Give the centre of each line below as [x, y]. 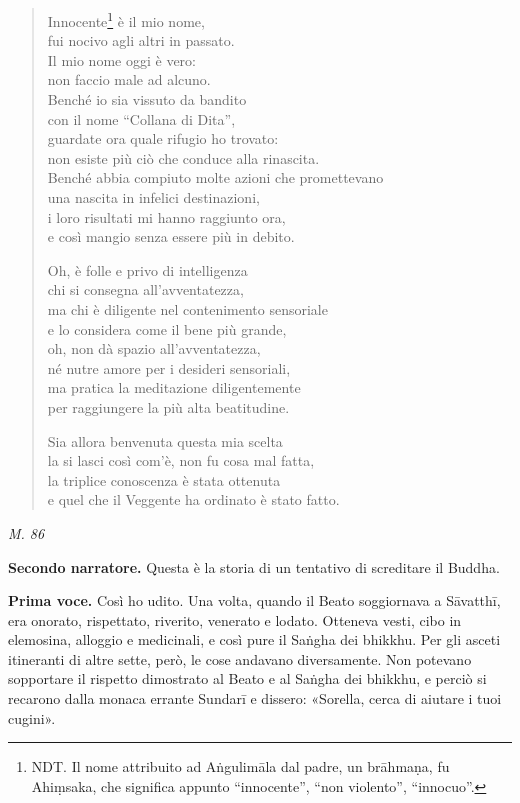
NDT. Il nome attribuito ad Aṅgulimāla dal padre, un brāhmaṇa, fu [240, 766]
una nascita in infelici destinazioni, [153, 197]
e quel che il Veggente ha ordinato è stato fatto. [193, 499]
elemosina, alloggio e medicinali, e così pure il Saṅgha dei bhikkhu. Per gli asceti [254, 639]
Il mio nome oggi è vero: [121, 59]
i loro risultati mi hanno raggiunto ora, [166, 216]
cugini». [32, 717]
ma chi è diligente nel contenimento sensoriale [187, 308]
